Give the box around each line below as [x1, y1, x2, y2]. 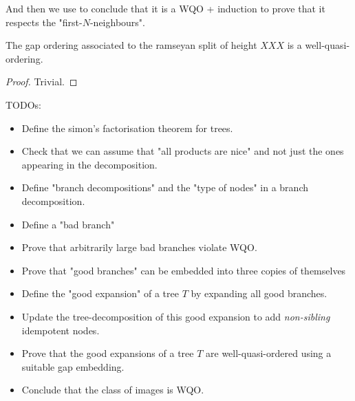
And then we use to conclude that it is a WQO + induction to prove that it [6, 1, 325, 15]
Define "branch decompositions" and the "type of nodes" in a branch [21, 180, 308, 195]
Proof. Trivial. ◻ [6, 74, 78, 89]
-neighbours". [89, 14, 145, 29]
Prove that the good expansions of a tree [21, 346, 194, 360]
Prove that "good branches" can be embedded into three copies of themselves [21, 263, 346, 277]
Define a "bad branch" [21, 217, 115, 231]
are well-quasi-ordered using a [206, 346, 332, 360]
